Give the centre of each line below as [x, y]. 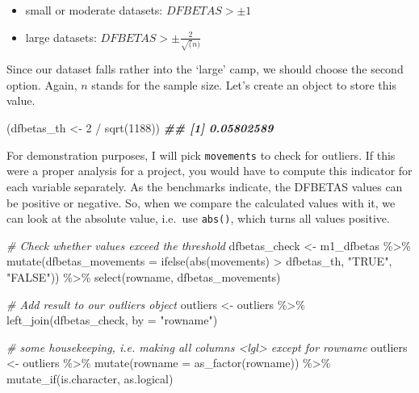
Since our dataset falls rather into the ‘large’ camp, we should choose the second [205, 69]
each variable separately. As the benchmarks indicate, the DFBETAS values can [205, 186]
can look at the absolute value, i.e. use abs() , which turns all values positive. [198, 218]
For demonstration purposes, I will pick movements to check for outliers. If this [201, 155]
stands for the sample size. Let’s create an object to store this [244, 84]
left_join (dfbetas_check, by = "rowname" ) [112, 320]
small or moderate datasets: [94, 10]
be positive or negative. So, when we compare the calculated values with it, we [201, 202]
